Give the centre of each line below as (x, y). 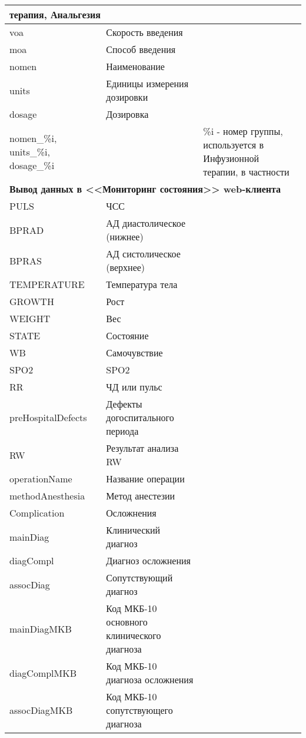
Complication (37, 513)
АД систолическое (143, 254)
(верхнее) (126, 267)
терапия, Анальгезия (55, 14)
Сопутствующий (139, 578)
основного (127, 622)
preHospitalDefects (48, 417)
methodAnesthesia (47, 496)
